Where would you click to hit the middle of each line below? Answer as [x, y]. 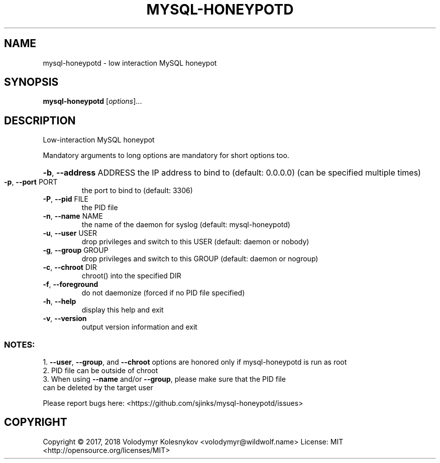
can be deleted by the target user [98, 388]
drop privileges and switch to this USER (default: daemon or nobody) [195, 242]
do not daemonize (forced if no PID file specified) [163, 293]
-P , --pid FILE [66, 199]
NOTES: [20, 344]
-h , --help [60, 301]
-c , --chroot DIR [70, 267]
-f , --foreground [71, 284]
